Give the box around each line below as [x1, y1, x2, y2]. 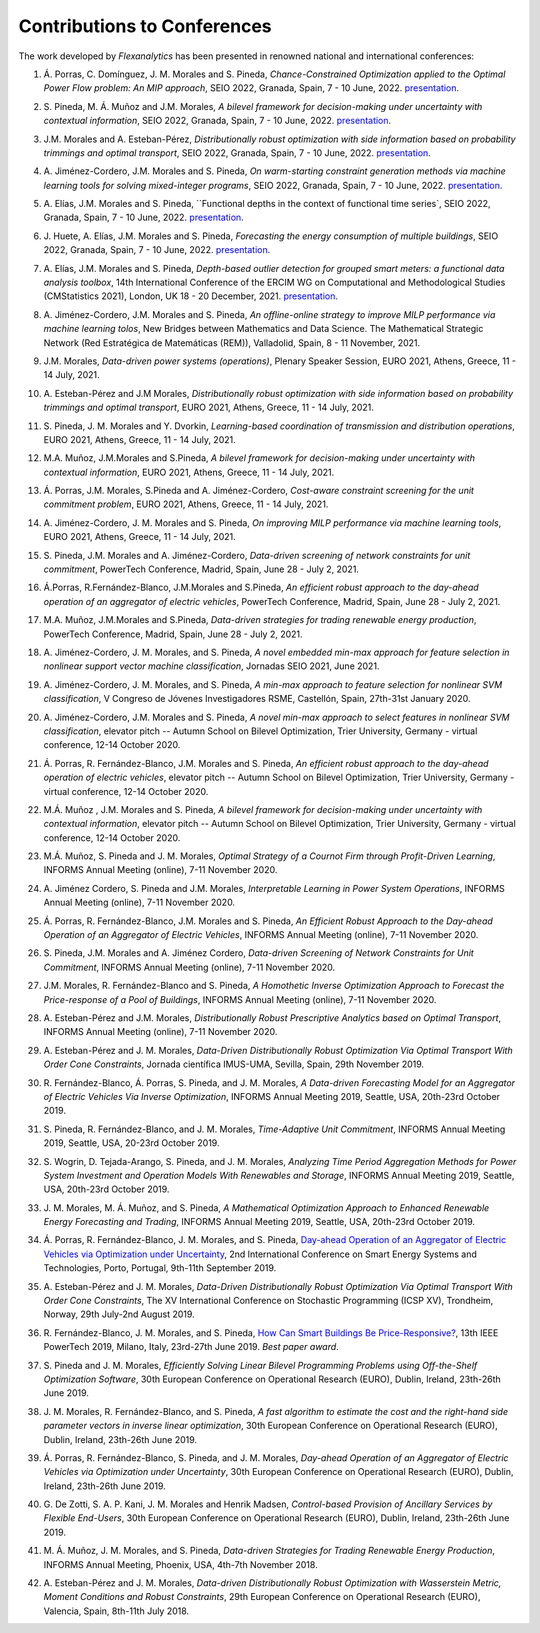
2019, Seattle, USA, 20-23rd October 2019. [43, 1137, 220, 1149]
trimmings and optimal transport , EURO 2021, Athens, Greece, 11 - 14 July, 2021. [43, 401, 375, 414]
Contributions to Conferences [18, 15, 272, 37]
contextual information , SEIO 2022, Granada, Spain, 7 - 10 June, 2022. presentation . [43, 115, 392, 127]
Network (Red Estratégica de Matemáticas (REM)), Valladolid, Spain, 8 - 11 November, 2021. [43, 336, 421, 349]
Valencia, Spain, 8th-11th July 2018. [43, 1605, 190, 1617]
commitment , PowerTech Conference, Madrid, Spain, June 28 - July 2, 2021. [43, 563, 360, 575]
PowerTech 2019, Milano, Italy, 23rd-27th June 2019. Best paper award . [43, 1341, 339, 1353]
